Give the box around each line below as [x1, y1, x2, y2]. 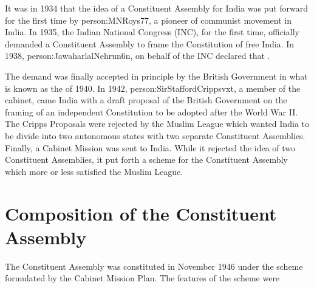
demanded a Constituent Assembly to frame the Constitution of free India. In [5, 37, 294, 50]
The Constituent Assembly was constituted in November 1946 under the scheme [5, 259, 303, 272]
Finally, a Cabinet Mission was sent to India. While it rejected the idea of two [5, 141, 296, 154]
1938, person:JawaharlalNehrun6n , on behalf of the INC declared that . [5, 49, 270, 62]
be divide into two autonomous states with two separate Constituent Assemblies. [5, 129, 305, 142]
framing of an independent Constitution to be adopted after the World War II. [5, 105, 298, 118]
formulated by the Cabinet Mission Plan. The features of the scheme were [5, 272, 280, 284]
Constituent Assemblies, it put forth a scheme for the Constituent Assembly [5, 153, 288, 166]
